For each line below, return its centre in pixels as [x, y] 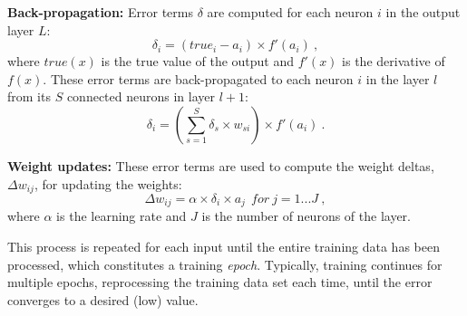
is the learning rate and [122, 216]
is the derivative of [394, 61]
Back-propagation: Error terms [100, 12]
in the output [423, 12]
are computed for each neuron [290, 12]
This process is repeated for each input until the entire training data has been [224, 247]
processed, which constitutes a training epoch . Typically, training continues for [225, 264]
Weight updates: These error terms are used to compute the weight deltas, [221, 165]
